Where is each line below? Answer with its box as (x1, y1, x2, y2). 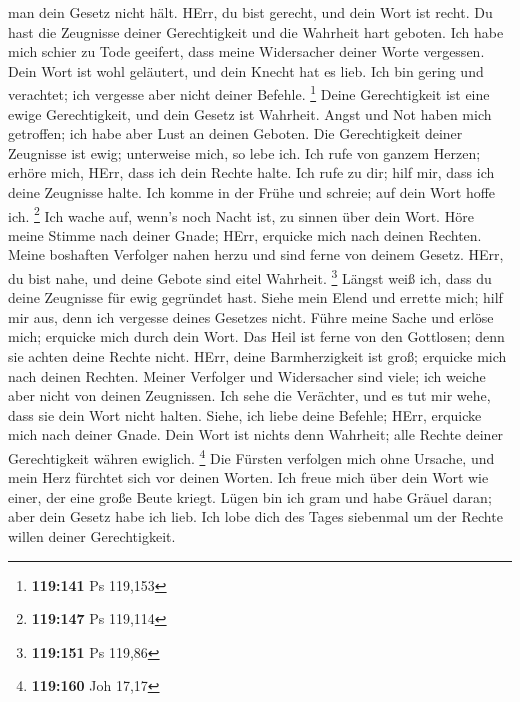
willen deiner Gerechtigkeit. (8, 526, 176, 547)
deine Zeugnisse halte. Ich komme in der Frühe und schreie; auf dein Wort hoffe (8, 182, 496, 202)
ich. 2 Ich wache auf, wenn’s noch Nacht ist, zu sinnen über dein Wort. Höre (8, 202, 474, 226)
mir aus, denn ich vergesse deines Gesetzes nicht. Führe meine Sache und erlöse (8, 306, 494, 327)
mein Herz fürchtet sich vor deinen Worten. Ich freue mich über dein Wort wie (8, 467, 489, 488)
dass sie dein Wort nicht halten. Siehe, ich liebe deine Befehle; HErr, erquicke (8, 404, 482, 425)
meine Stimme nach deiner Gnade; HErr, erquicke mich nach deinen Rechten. (8, 224, 482, 245)
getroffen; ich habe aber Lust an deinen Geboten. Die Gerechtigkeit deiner (8, 123, 463, 144)
